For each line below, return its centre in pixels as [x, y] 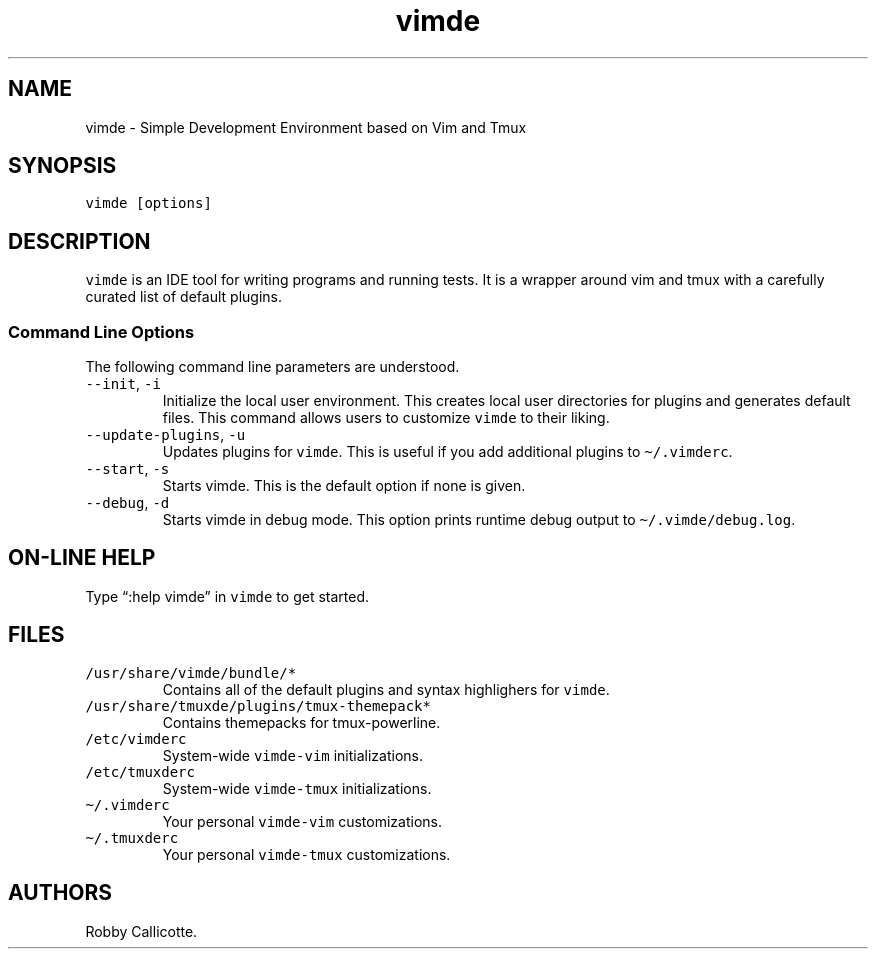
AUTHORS [60, 893]
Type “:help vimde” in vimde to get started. [227, 596]
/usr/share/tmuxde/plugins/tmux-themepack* [258, 705]
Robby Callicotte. [141, 931]
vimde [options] [148, 203]
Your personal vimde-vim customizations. [302, 821]
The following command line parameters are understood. [272, 367]
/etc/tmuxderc [140, 771]
